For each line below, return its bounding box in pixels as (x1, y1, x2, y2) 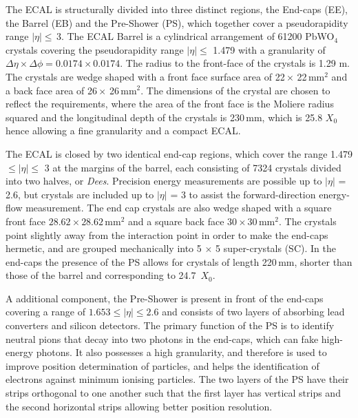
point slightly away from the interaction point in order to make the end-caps (6, 227, 328, 242)
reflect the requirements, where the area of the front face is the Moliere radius (6, 96, 334, 111)
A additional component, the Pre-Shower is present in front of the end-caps (6, 291, 324, 305)
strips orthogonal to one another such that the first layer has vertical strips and (6, 386, 341, 400)
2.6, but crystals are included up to (6, 187, 154, 201)
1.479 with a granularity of (213, 42, 326, 56)
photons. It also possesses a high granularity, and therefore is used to (36, 345, 327, 359)
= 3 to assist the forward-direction (170, 187, 316, 201)
